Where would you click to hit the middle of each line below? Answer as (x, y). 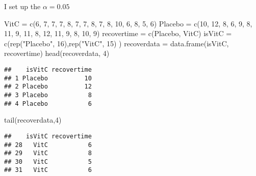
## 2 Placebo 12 (48, 87)
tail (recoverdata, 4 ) (33, 120)
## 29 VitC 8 (48, 153)
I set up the (22, 6)
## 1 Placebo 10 (48, 78)
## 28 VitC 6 (48, 145)
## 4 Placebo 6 (48, 104)
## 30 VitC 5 (48, 162)
